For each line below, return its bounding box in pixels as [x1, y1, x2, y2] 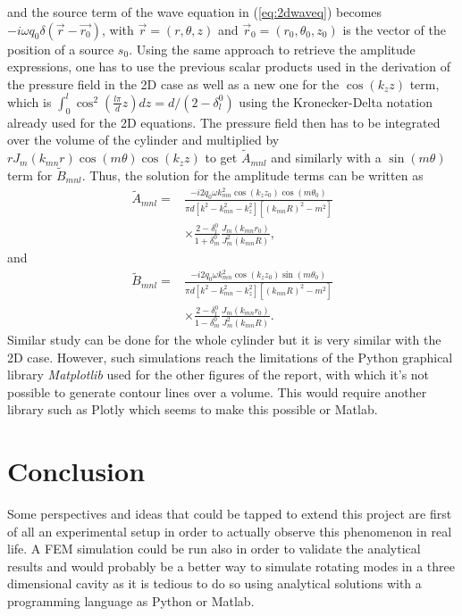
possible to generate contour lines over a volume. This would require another [7, 382, 427, 401]
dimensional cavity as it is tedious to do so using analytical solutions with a [7, 574, 422, 593]
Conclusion [7, 453, 146, 489]
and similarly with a [271, 148, 382, 167]
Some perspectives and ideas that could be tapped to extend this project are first [7, 504, 452, 523]
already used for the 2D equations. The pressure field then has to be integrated [7, 112, 441, 131]
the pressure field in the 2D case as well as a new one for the [7, 74, 340, 93]
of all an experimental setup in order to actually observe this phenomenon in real [7, 521, 452, 540]
